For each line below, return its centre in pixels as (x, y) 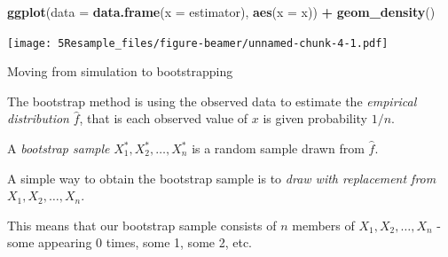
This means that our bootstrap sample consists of (142, 225)
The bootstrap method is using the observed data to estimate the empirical (212, 101)
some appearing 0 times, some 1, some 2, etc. (130, 242)
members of (323, 225)
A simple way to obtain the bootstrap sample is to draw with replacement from (222, 178)
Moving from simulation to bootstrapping (120, 71)
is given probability (315, 118)
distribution (38, 118)
